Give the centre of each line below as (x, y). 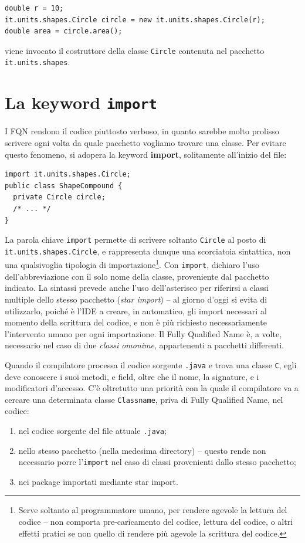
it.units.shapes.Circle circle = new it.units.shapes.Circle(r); (135, 20)
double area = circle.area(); (64, 31)
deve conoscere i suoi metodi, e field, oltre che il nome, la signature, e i (132, 376)
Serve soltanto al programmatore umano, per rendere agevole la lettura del (153, 510)
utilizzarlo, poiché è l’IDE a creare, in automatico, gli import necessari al (136, 310)
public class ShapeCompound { (64, 186)
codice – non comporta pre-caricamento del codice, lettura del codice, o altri (156, 522)
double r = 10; (34, 8)
